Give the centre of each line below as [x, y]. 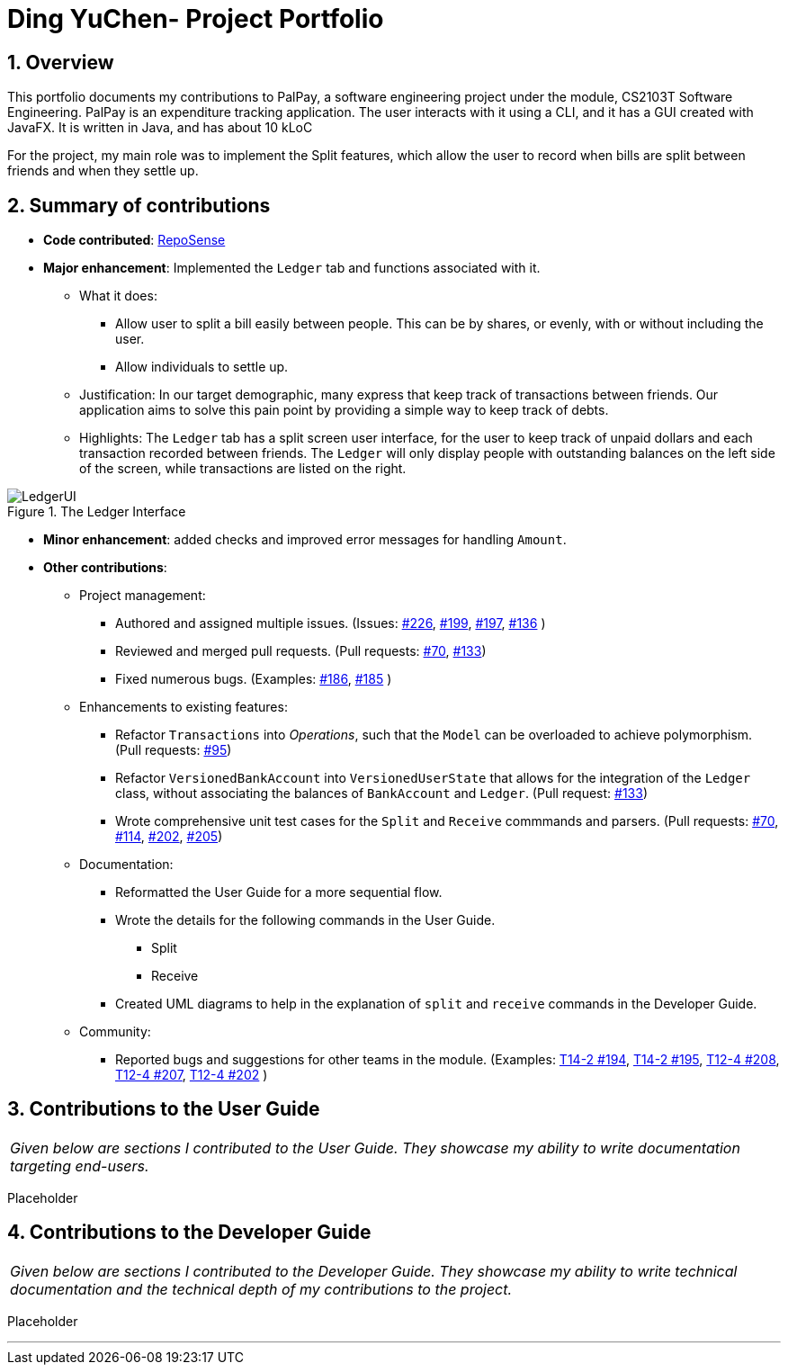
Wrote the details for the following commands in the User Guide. [305, 920]
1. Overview [61, 62]
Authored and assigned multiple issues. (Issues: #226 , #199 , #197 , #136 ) [331, 623]
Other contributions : [105, 568]
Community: [115, 1032]
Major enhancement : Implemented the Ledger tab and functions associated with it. [292, 268]
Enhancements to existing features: [184, 707]
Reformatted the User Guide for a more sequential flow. [279, 892]
